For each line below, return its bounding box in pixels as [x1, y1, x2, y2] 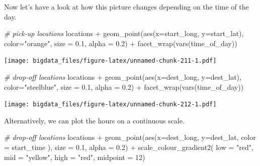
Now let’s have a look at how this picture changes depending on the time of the [4, 2, 249, 12]
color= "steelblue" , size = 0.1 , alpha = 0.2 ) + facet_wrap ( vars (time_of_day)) [4, 81, 244, 92]
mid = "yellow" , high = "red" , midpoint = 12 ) [4, 151, 145, 162]
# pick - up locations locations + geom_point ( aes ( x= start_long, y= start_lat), [4, 28, 244, 39]
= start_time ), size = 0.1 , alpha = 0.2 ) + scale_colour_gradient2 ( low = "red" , [4, 142, 253, 152]
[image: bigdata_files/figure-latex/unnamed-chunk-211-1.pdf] [4, 57, 217, 65]
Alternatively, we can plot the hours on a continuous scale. [4, 115, 185, 125]
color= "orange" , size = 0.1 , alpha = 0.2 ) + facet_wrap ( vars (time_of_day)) [4, 38, 237, 48]
